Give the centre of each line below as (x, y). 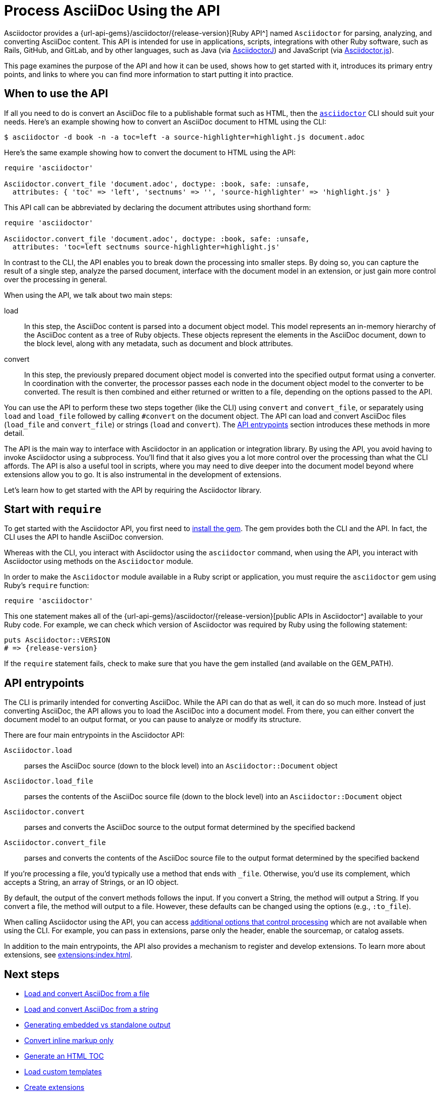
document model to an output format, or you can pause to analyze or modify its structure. (153, 720)
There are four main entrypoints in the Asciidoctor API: (94, 735)
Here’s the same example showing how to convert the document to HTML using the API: (150, 152)
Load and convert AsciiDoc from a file (87, 994)
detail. (14, 433)
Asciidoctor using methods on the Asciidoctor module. (99, 561)
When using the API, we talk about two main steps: (88, 295)
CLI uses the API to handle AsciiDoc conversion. (84, 537)
